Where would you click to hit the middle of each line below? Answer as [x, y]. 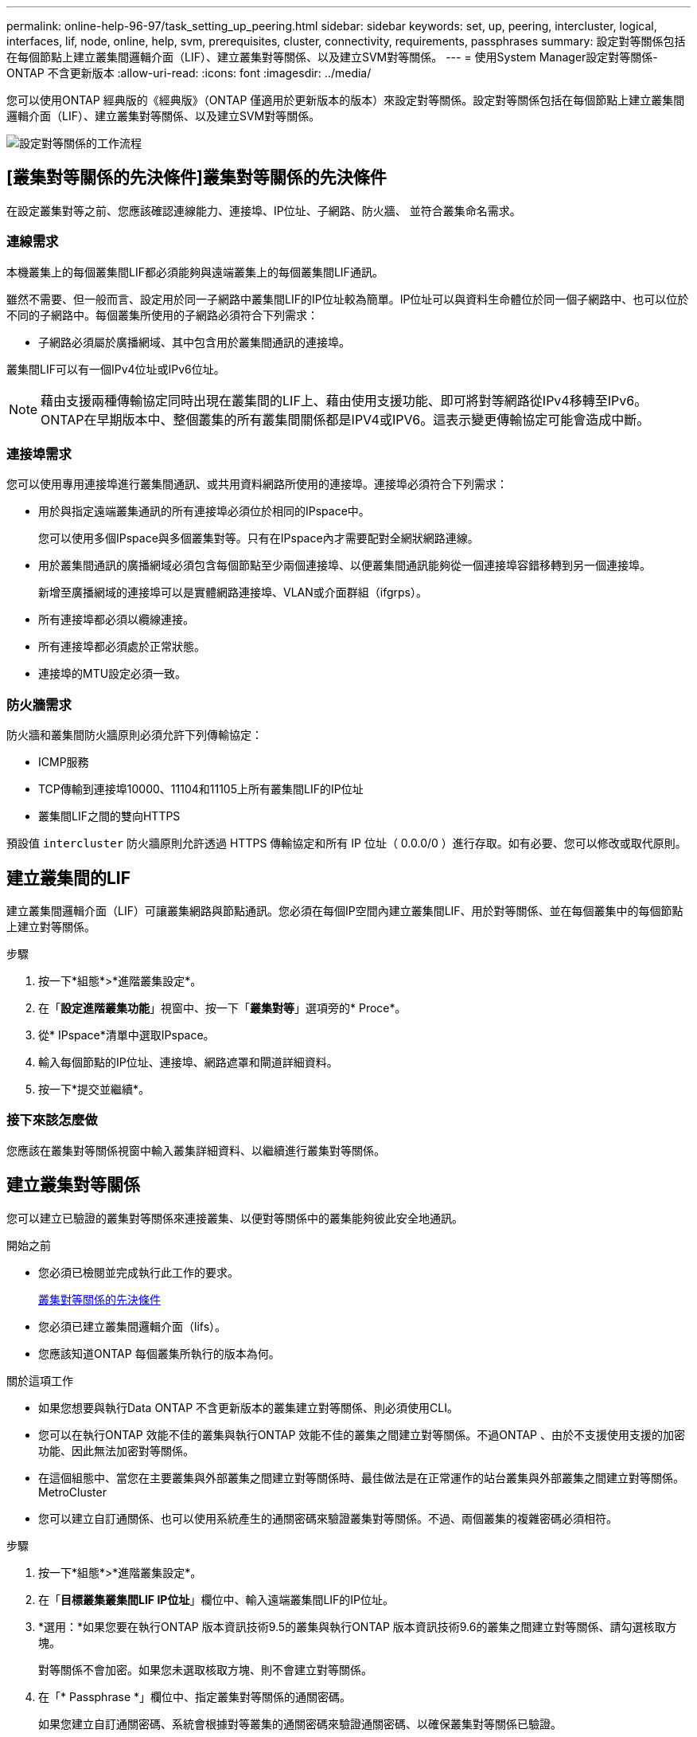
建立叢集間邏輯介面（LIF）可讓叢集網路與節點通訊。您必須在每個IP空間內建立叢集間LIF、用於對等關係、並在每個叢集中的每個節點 [345, 910]
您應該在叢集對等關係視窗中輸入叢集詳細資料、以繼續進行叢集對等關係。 [196, 1150]
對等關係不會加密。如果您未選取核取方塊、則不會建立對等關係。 [205, 1669]
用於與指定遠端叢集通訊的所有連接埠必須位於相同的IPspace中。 [204, 511]
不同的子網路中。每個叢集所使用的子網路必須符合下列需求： [162, 315]
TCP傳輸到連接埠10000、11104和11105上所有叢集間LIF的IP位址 [201, 789]
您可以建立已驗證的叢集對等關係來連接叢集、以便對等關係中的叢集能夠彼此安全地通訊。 [235, 1218]
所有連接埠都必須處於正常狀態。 [122, 647]
